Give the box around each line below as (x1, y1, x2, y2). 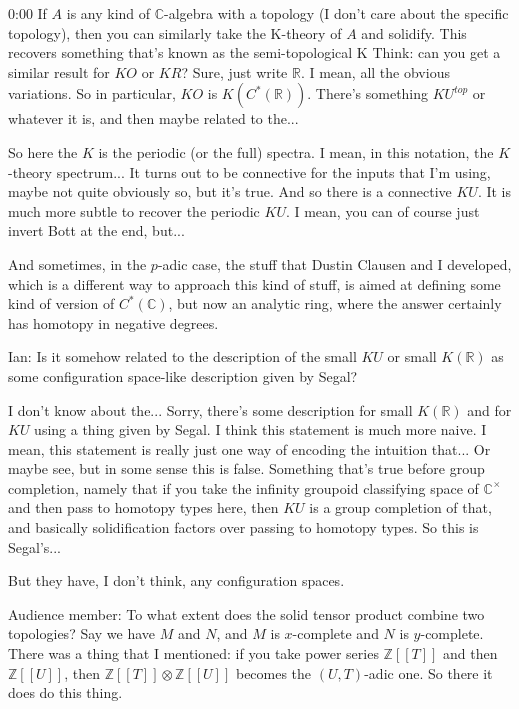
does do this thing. (8, 682, 123, 703)
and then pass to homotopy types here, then (8, 497, 279, 518)
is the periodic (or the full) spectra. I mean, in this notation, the (98, 141, 494, 162)
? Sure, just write (181, 61, 288, 82)
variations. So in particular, (8, 83, 176, 104)
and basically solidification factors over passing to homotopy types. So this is (8, 517, 479, 538)
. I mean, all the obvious (300, 61, 450, 82)
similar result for (8, 61, 110, 82)
